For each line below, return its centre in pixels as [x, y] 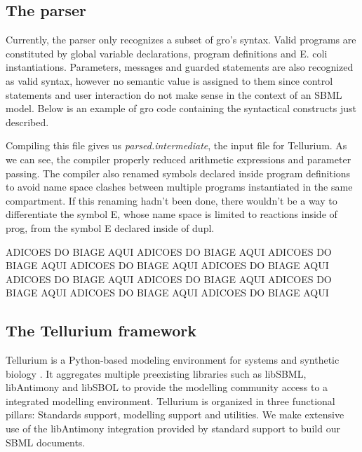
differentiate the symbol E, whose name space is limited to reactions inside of [172, 214]
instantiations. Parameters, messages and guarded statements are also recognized [180, 67]
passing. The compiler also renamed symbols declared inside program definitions [178, 173]
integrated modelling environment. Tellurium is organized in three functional [170, 400]
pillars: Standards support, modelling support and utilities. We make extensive [175, 415]
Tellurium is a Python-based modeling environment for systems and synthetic [173, 360]
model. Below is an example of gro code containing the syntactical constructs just [181, 108]
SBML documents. [46, 442]
